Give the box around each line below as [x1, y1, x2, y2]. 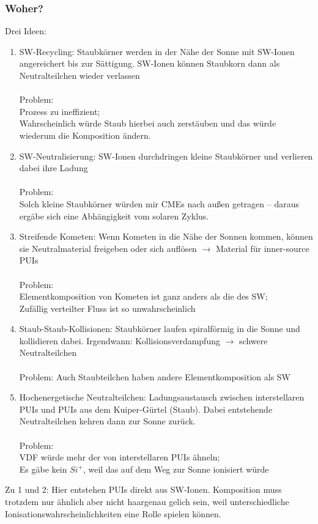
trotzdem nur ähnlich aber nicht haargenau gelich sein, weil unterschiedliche [5, 495, 289, 507]
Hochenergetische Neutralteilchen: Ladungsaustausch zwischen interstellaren [19, 391, 305, 404]
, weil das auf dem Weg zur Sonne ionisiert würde [83, 462, 269, 475]
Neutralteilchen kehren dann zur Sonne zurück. [19, 415, 196, 427]
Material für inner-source [215, 242, 309, 254]
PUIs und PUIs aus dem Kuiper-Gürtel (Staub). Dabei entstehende [19, 402, 273, 415]
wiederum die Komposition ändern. [19, 128, 151, 141]
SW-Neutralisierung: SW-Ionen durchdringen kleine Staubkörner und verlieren [19, 149, 313, 162]
